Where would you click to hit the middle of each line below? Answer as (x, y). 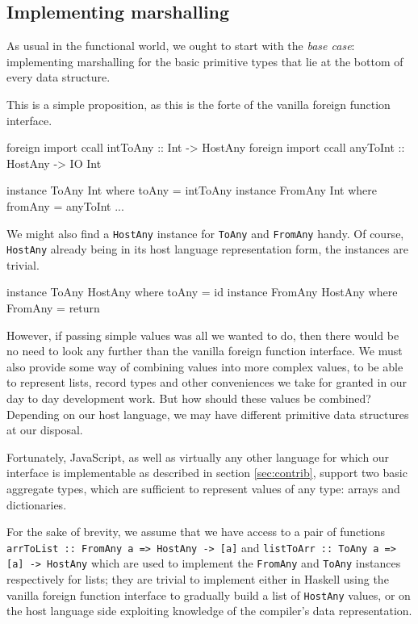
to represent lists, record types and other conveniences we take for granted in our (207, 382)
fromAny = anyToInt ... (65, 205)
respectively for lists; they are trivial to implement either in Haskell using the (198, 579)
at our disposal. (45, 430)
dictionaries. (37, 504)
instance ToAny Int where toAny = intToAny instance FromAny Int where (192, 190)
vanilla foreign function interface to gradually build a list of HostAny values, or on (209, 595)
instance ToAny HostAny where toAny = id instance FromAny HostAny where (202, 292)
